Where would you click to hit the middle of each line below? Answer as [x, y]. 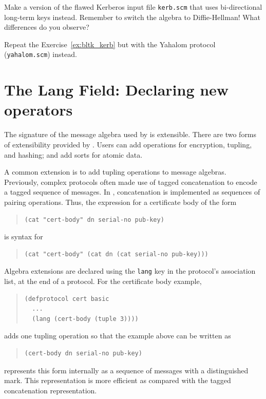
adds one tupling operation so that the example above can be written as [118, 336]
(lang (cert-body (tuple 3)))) [85, 319]
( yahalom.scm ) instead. [41, 54]
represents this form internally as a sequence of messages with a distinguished [126, 370]
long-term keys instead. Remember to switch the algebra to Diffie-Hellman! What [132, 17]
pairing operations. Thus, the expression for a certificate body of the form [120, 202]
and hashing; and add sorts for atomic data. [73, 154]
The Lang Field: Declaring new [117, 90]
